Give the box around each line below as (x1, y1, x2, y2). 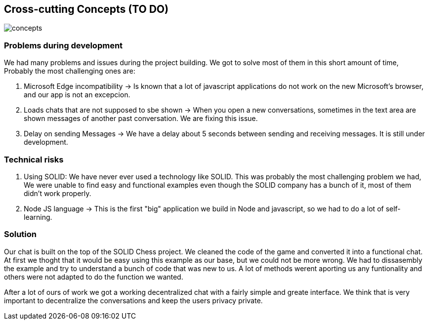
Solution (4, 229, 37, 240)
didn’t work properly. (24, 189, 91, 198)
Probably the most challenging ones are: (4, 67, 135, 76)
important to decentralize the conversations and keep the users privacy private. (4, 296, 263, 305)
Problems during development (4, 40, 123, 50)
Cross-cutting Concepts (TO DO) (4, 3, 169, 15)
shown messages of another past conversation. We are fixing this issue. (24, 114, 258, 123)
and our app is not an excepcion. (24, 90, 130, 99)
